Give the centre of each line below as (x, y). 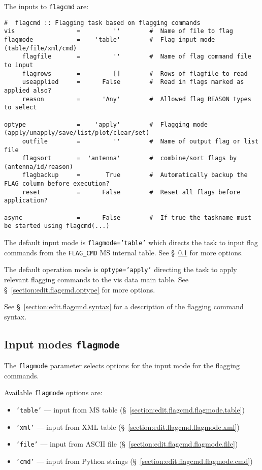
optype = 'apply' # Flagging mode (106, 124)
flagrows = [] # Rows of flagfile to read (135, 74)
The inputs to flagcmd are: (46, 6)
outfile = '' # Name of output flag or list (140, 141)
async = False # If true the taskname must (128, 217)
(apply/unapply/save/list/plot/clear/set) (77, 133)
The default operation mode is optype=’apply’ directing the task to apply (121, 269)
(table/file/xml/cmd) (41, 48)
